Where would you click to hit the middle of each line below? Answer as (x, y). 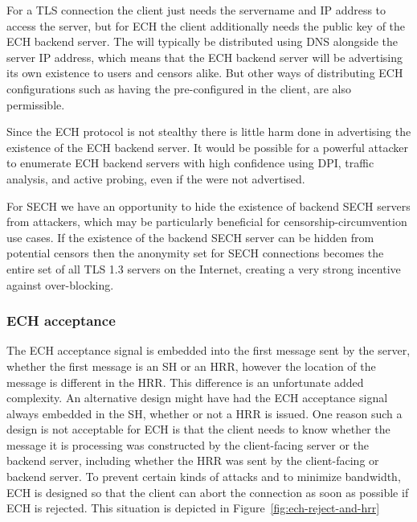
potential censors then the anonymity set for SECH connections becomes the (195, 253)
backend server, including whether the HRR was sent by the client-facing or (193, 460)
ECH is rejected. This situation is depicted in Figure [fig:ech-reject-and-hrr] (193, 508)
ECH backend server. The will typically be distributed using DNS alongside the (202, 41)
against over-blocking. (60, 284)
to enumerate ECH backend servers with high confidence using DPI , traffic (190, 163)
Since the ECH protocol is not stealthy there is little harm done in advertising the (209, 132)
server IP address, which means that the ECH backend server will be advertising (205, 57)
